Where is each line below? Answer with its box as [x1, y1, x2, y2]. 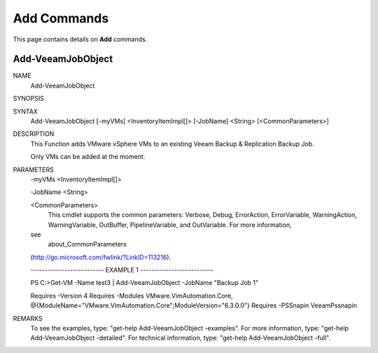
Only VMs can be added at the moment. [30, 153, 146, 161]
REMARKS [13, 314, 43, 322]
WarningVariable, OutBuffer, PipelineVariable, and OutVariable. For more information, [48, 221, 292, 229]
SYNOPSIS [13, 95, 45, 103]
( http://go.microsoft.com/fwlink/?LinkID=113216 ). [30, 253, 171, 261]
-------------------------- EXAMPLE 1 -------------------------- [30, 266, 213, 275]
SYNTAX [13, 107, 38, 116]
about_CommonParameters [48, 240, 127, 249]
